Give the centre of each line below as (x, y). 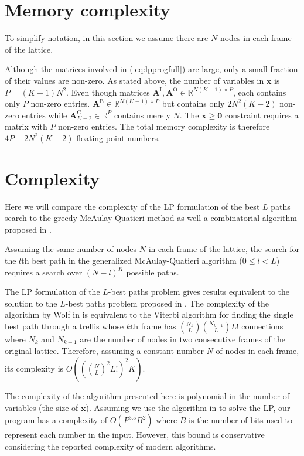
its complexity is (34, 368)
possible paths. (153, 272)
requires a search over (44, 272)
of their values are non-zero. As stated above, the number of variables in (134, 80)
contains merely (142, 115)
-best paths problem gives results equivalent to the (199, 292)
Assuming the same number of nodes (71, 249)
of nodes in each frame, (257, 351)
